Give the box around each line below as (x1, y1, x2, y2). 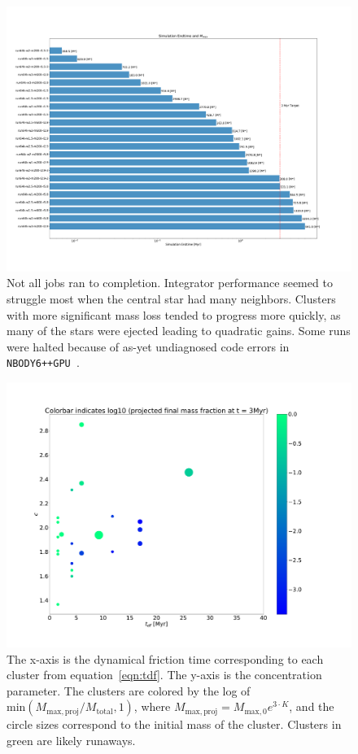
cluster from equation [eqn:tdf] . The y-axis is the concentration (7, 666, 322, 683)
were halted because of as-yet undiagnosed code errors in (7, 338, 290, 355)
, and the (289, 698, 334, 715)
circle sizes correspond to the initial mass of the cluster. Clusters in (7, 716, 342, 733)
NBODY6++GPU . (7, 354, 80, 371)
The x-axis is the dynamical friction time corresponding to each (7, 650, 324, 667)
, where (133, 698, 171, 715)
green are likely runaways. (7, 731, 136, 748)
